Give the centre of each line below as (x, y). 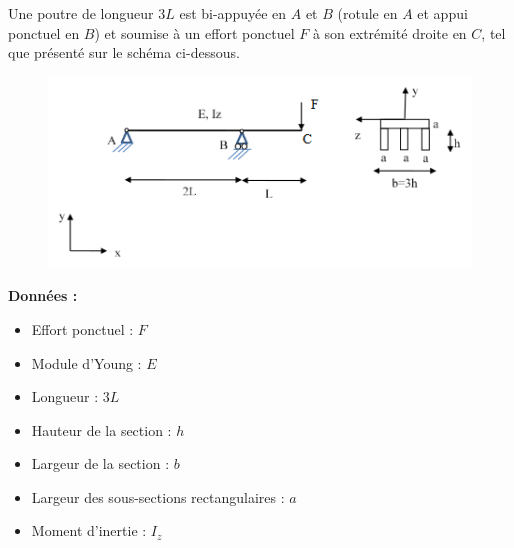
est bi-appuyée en (233, 13)
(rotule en (367, 13)
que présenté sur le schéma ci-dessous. (124, 52)
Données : (43, 295)
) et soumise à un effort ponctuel (194, 32)
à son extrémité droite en (389, 32)
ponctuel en (44, 32)
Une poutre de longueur (81, 13)
